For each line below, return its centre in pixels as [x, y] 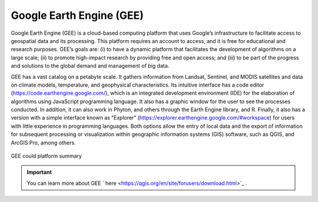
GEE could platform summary [47, 156]
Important [39, 172]
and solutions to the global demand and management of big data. [90, 66]
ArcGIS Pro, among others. [43, 143]
